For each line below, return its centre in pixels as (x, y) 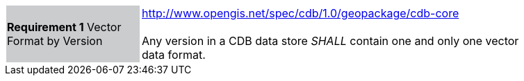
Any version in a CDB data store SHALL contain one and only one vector (330, 41)
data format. (174, 55)
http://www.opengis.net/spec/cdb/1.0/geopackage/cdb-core (301, 13)
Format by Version (55, 41)
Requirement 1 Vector (64, 27)
